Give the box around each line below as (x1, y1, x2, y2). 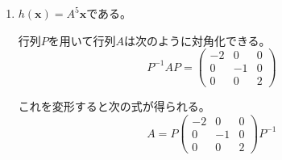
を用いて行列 (48, 32, 116, 48)
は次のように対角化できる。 (123, 32, 271, 48)
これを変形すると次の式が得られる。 (18, 98, 210, 115)
